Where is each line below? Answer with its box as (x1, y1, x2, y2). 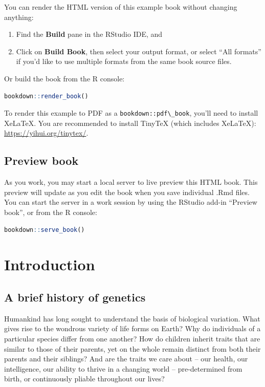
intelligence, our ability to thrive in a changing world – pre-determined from (4, 363, 242, 374)
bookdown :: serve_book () (4, 226, 85, 233)
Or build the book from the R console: (4, 73, 125, 83)
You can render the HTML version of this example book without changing (4, 2, 237, 12)
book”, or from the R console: (4, 206, 97, 217)
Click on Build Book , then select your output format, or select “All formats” (16, 46, 261, 56)
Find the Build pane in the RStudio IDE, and (16, 29, 163, 39)
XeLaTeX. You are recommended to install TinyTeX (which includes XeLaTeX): (4, 117, 256, 128)
